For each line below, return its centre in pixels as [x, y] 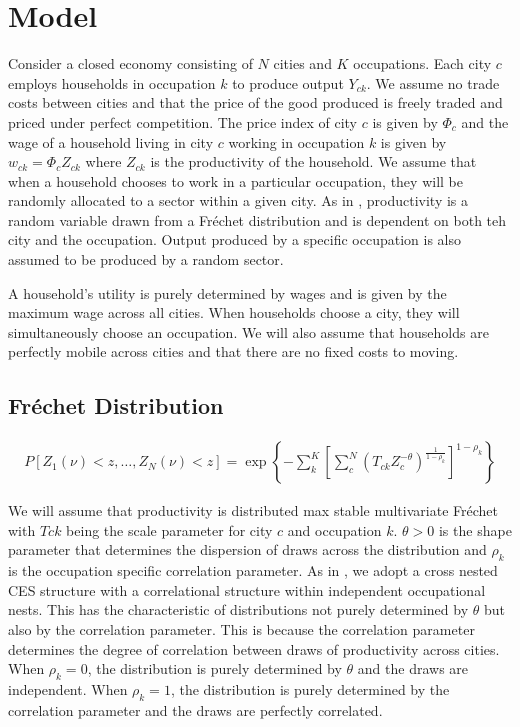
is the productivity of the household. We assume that [313, 161]
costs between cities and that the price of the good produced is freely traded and [255, 102]
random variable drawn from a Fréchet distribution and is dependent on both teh [257, 219]
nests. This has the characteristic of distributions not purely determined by [238, 609]
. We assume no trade [433, 82]
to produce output [288, 82]
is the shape [475, 529]
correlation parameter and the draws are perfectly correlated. [195, 709]
